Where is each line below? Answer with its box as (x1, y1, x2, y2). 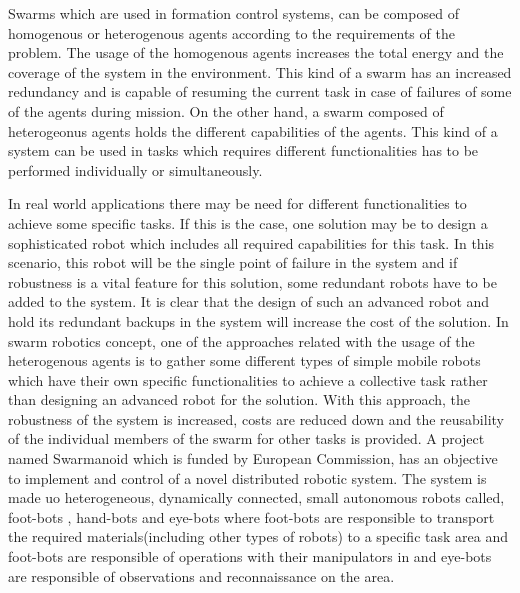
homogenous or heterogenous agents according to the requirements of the (8, 22, 455, 43)
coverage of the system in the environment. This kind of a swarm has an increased (8, 61, 512, 82)
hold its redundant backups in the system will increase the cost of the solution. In (8, 310, 509, 331)
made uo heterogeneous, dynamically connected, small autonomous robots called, (8, 487, 505, 508)
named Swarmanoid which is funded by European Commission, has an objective (8, 448, 498, 469)
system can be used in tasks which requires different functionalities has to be (8, 140, 479, 161)
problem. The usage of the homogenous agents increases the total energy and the (8, 42, 504, 63)
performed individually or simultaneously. (8, 159, 263, 180)
